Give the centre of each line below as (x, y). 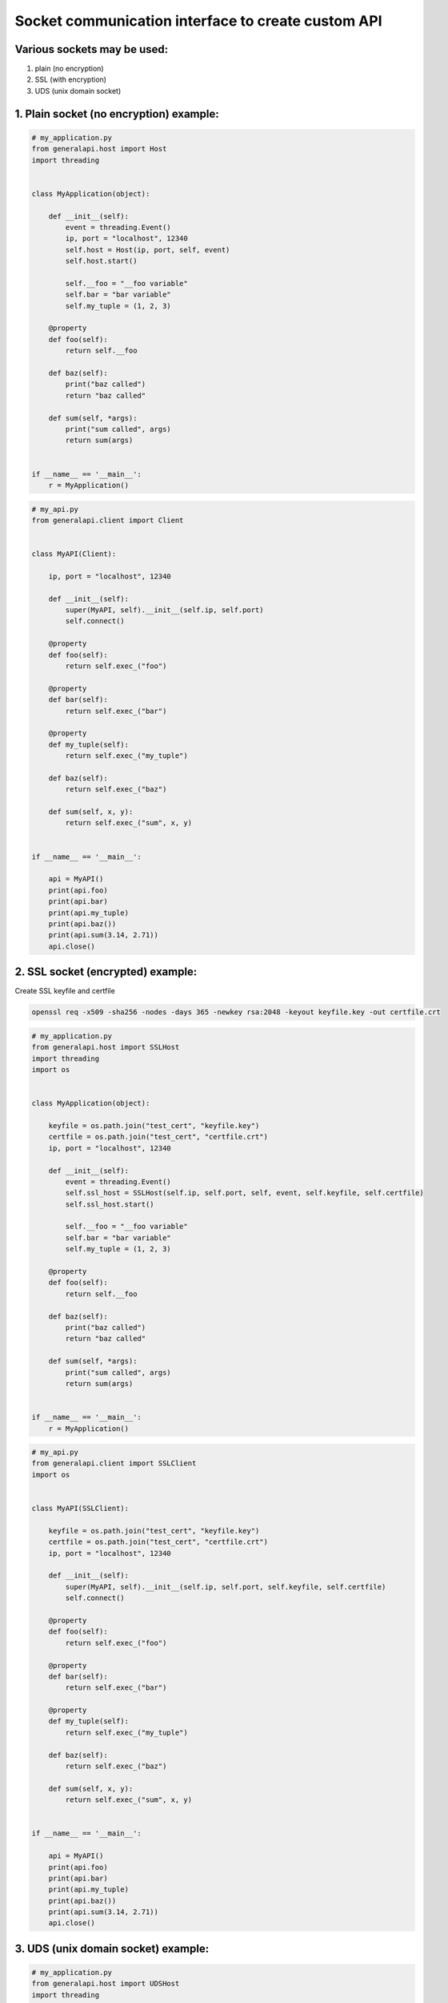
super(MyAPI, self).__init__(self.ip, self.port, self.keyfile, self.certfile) (226, 1587)
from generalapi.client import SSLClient (114, 1463)
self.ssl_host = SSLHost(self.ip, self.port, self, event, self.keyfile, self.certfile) (244, 1193)
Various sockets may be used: (92, 49)
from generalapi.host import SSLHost (106, 1047)
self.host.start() (101, 261)
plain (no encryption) (69, 69)
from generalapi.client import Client (108, 520)
